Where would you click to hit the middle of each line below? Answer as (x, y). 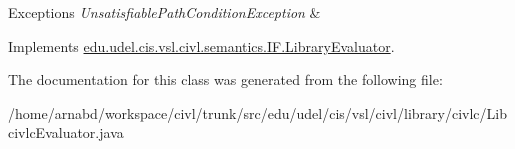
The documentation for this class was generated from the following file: (225, 79)
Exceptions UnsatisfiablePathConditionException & (164, 12)
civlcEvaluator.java (66, 132)
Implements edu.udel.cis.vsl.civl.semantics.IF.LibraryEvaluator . (201, 45)
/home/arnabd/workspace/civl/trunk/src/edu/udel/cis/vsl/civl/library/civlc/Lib (257, 112)
